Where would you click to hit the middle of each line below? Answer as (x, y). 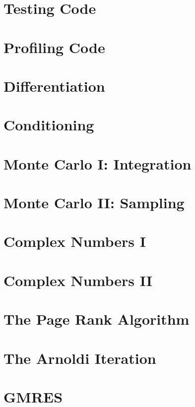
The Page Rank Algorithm (97, 319)
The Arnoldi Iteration (80, 358)
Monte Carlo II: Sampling (94, 203)
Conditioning (49, 125)
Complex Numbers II (78, 280)
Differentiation (54, 86)
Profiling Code (54, 47)
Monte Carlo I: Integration (97, 163)
